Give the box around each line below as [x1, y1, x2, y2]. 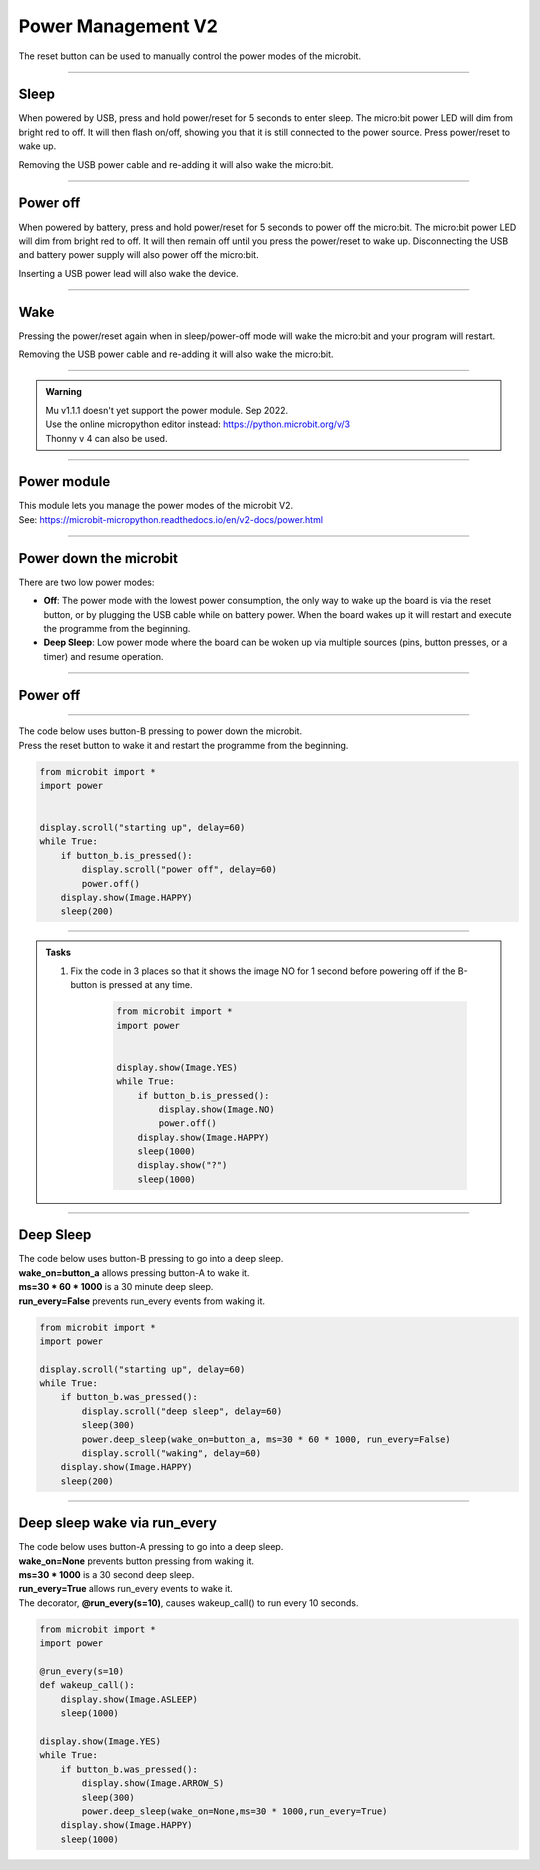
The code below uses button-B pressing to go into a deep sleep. [18, 1253, 284, 1265]
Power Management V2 [18, 15, 219, 37]
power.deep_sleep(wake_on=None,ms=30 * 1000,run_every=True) [81, 1805, 388, 1817]
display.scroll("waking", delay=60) [81, 1448, 262, 1459]
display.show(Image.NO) [158, 1103, 275, 1115]
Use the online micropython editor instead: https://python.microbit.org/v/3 [45, 418, 350, 430]
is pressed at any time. [99, 979, 193, 991]
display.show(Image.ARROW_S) [81, 1778, 225, 1789]
